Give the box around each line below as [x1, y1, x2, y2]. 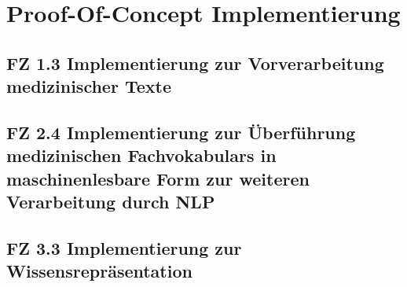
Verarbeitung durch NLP [6, 189, 215, 214]
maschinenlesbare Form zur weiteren [6, 166, 310, 190]
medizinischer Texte [6, 74, 171, 98]
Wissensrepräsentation [6, 259, 192, 283]
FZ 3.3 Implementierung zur [6, 235, 242, 259]
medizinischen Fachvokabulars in [6, 143, 277, 167]
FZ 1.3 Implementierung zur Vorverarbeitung [6, 50, 384, 75]
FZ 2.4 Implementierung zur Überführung [6, 120, 356, 144]
